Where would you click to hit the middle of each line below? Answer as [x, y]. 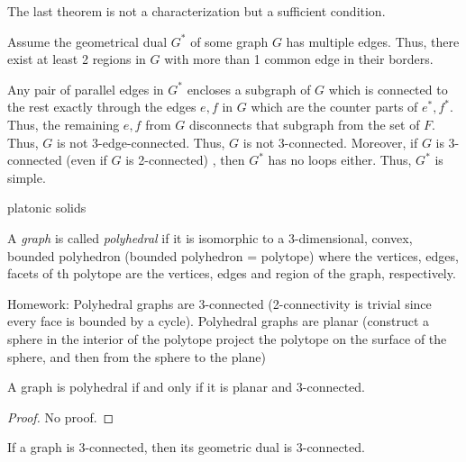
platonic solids [47, 208]
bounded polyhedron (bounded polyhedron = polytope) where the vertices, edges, [233, 255]
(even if [87, 160]
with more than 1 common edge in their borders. [299, 59]
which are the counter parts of [334, 107]
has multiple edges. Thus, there [373, 41]
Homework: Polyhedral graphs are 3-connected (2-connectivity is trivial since [219, 303]
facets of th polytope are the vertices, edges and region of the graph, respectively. [232, 273]
